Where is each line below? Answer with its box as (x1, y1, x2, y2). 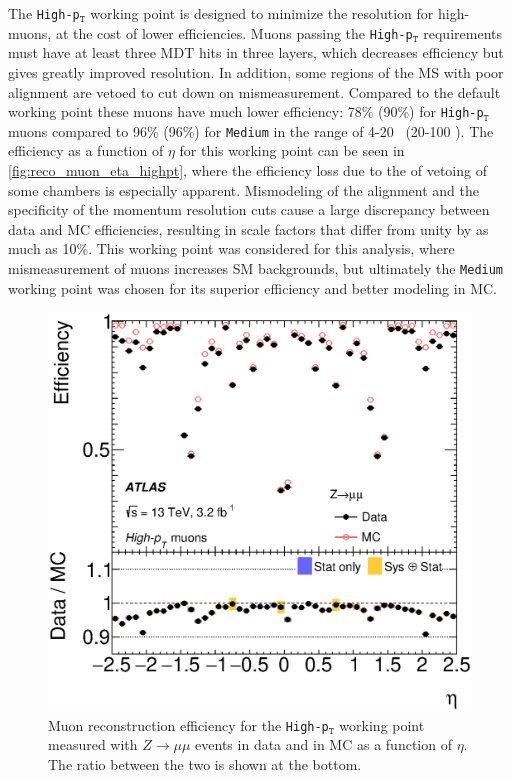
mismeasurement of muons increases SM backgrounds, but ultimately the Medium (8, 257, 504, 278)
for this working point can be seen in (179, 140, 405, 161)
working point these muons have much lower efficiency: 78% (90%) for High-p (8, 101, 484, 122)
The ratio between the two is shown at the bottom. (48, 753, 362, 774)
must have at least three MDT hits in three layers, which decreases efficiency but (8, 42, 504, 63)
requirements (423, 22, 502, 43)
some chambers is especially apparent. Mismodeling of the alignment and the (8, 179, 480, 200)
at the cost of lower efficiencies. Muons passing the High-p (55, 22, 413, 43)
